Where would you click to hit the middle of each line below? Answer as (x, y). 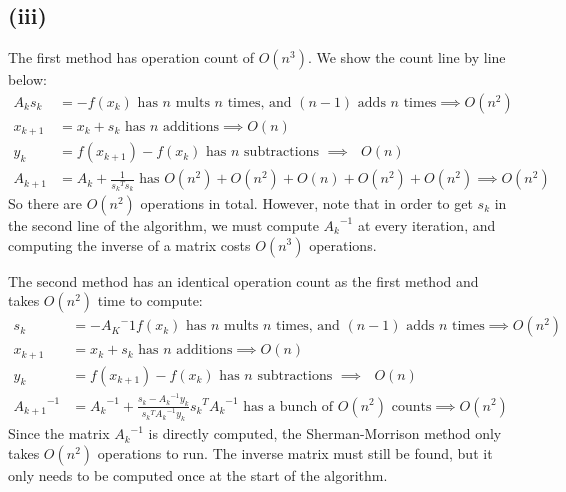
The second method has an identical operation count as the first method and (243, 280)
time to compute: (150, 300)
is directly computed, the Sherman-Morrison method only (325, 433)
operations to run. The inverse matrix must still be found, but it (295, 452)
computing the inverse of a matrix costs (129, 244)
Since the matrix (59, 433)
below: (27, 79)
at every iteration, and (426, 224)
